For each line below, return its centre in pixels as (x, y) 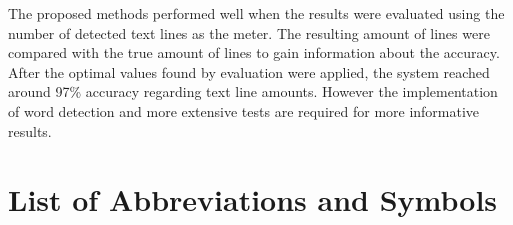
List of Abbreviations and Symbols (253, 199)
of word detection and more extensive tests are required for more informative (244, 110)
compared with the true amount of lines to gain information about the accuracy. (254, 52)
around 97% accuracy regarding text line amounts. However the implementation (253, 91)
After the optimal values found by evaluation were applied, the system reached (249, 71)
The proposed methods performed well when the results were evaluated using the (256, 13)
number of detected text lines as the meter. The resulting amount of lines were (249, 32)
